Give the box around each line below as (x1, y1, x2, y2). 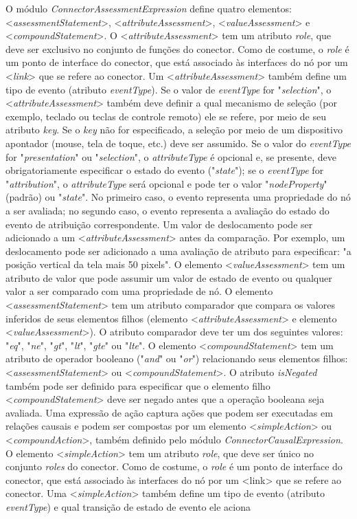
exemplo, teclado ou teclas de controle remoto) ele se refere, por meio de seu (5, 109, 326, 123)
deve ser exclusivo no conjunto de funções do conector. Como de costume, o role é (5, 41, 349, 56)
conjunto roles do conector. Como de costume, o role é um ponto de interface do (5, 459, 343, 474)
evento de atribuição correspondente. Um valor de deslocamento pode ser (5, 217, 313, 231)
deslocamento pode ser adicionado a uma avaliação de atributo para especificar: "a (5, 243, 352, 258)
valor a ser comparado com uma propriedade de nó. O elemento (5, 284, 273, 298)
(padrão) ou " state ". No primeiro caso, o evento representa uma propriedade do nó (5, 190, 351, 204)
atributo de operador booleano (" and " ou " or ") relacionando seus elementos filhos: (5, 351, 348, 366)
